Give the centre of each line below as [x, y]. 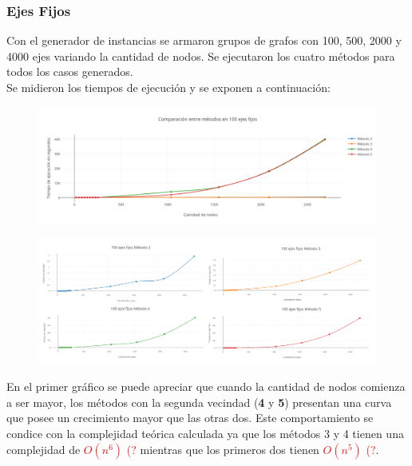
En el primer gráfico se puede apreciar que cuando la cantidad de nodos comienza [206, 386]
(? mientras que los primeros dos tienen [223, 449]
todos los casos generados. [70, 72]
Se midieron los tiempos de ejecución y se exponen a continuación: [168, 87]
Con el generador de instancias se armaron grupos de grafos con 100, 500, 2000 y [204, 40]
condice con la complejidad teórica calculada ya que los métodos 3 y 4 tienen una [205, 434]
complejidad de [44, 449]
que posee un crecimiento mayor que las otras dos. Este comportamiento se [190, 418]
